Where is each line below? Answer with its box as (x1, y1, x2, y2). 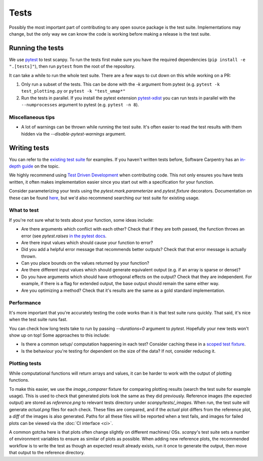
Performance (9, 300, 41, 307)
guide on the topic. (22, 163, 60, 169)
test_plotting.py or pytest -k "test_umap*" (21, 88, 126, 94)
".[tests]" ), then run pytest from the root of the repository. (9, 63, 136, 69)
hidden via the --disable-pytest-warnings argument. (21, 131, 126, 136)
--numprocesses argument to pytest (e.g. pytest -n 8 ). (21, 102, 139, 108)
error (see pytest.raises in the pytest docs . (21, 233, 107, 239)
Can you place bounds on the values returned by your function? (21, 260, 150, 266)
